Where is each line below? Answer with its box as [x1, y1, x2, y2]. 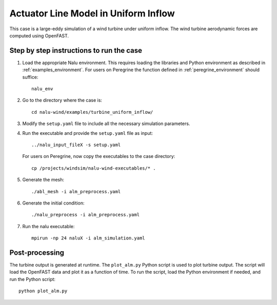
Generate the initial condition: [22, 200, 85, 206]
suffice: [22, 74, 38, 80]
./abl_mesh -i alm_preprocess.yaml [31, 189, 121, 194]
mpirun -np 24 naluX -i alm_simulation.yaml [31, 235, 146, 241]
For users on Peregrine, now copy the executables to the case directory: [22, 153, 175, 159]
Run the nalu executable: [22, 223, 75, 229]
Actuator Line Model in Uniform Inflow [9, 8, 175, 19]
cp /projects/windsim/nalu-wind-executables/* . [31, 165, 156, 171]
